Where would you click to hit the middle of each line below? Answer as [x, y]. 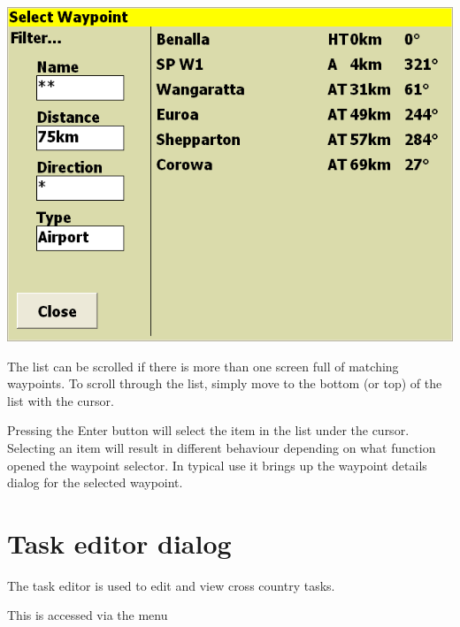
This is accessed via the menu [88, 615]
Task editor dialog [119, 543]
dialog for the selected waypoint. [95, 482]
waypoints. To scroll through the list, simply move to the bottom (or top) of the [225, 383]
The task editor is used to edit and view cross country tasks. [171, 585]
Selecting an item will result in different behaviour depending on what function [222, 447]
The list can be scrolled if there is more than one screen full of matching [203, 366]
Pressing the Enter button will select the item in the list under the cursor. [208, 430]
